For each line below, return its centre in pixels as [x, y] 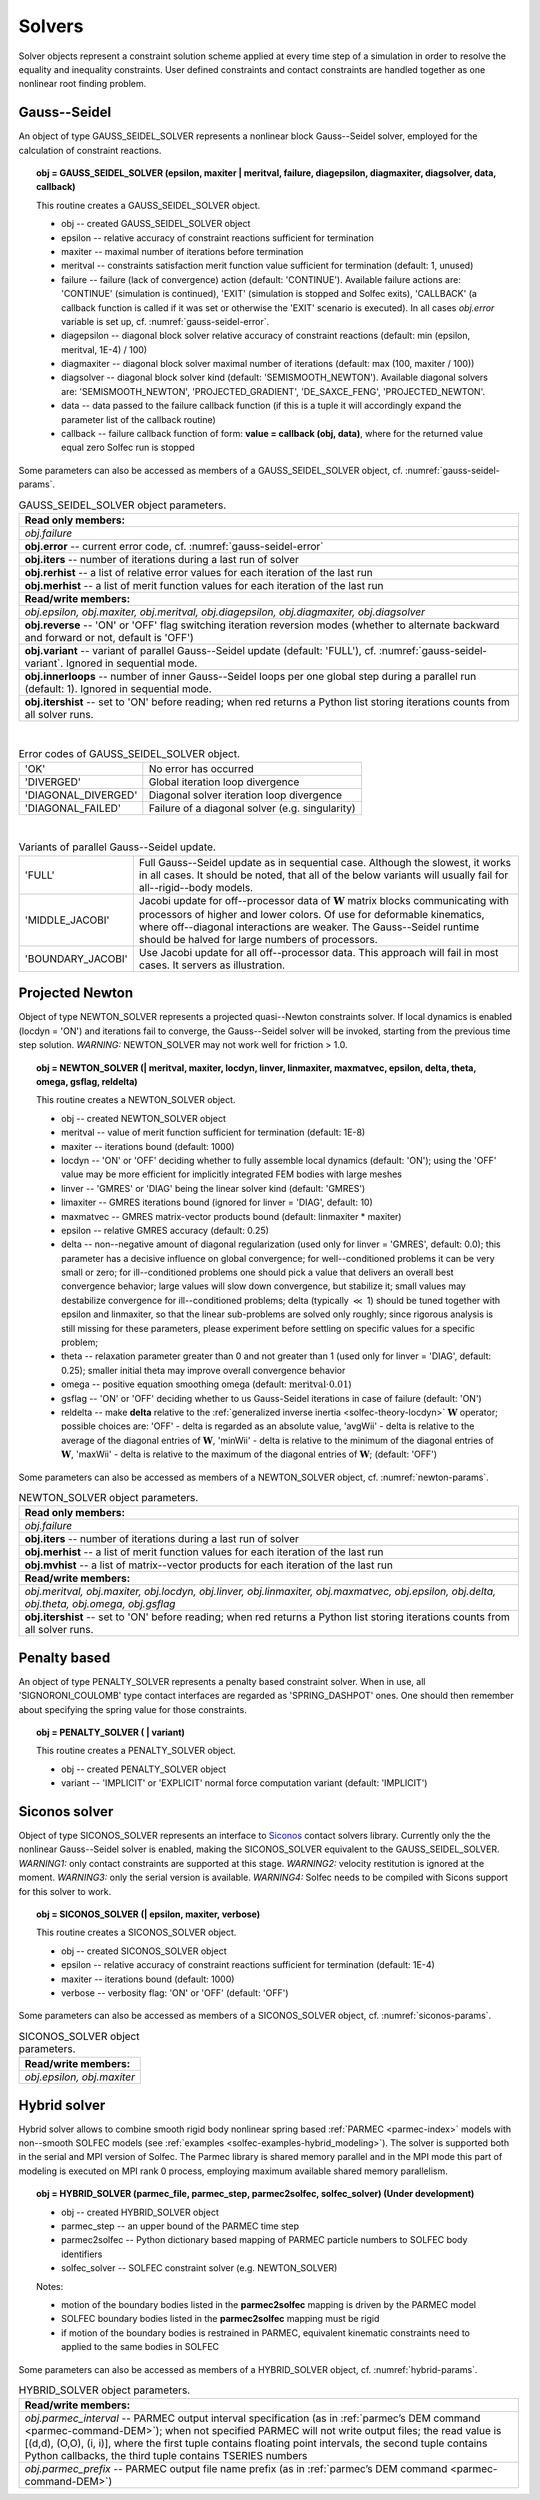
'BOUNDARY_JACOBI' [76, 958]
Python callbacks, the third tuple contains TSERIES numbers [166, 2456]
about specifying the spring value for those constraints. [132, 1709]
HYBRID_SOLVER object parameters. [104, 2390]
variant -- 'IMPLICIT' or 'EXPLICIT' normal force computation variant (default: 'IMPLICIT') [244, 1783]
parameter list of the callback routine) [139, 419]
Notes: [50, 2286]
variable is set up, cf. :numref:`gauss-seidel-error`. [165, 321]
